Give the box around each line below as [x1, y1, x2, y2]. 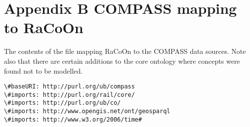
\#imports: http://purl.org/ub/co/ [4, 99, 121, 107]
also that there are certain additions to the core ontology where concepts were [4, 55, 240, 66]
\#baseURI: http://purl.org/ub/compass [4, 83, 135, 90]
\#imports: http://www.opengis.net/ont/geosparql [4, 108, 170, 115]
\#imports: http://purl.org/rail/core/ [4, 91, 135, 98]
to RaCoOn [4, 17, 83, 38]
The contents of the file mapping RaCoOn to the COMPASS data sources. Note [4, 46, 246, 56]
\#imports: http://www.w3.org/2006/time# [4, 116, 142, 123]
